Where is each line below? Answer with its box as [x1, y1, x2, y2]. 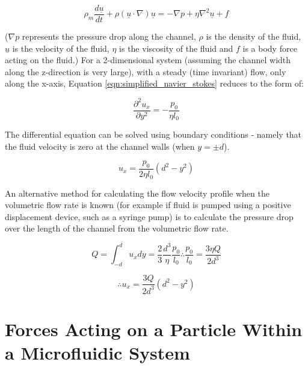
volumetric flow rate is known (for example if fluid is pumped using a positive [5, 198, 291, 211]
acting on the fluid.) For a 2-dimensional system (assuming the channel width [5, 54, 291, 66]
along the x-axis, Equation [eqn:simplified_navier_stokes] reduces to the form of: [5, 77, 304, 90]
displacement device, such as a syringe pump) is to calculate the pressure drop [5, 210, 294, 222]
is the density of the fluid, [206, 30, 301, 43]
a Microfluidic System [5, 340, 190, 364]
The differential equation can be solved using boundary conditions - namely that [5, 128, 302, 141]
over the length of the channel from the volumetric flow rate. [5, 222, 229, 235]
